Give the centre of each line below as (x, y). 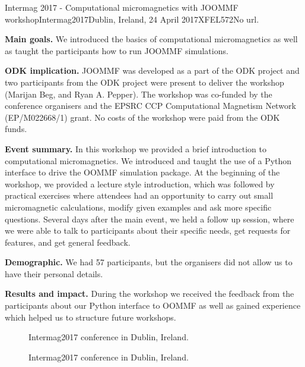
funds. (16, 129)
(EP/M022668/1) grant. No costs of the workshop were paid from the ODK (142, 117)
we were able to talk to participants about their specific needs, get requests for (148, 230)
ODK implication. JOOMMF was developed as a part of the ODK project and (152, 70)
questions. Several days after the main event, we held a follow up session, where (150, 219)
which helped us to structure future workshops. (90, 317)
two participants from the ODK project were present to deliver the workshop (144, 82)
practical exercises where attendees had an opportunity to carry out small (139, 195)
